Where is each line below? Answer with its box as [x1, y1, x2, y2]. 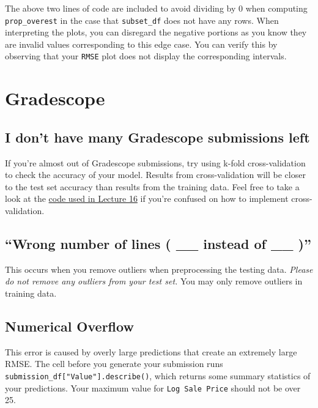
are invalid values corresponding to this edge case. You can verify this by [5, 37, 278, 50]
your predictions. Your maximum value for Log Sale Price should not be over [5, 381, 301, 394]
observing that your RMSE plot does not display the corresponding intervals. [5, 50, 287, 62]
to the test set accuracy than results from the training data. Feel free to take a [5, 180, 300, 193]
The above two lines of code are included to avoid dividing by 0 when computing [5, 2, 308, 14]
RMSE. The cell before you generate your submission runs [5, 357, 223, 370]
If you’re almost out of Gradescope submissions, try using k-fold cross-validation [5, 156, 306, 169]
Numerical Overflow [5, 317, 134, 336]
